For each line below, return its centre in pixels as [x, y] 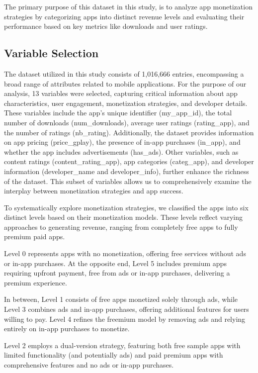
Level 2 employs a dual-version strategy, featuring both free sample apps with [122, 345]
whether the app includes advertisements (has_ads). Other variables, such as [121, 151]
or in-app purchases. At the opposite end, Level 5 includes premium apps [115, 263]
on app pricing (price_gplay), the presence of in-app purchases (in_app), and [122, 142]
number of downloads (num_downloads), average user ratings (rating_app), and [127, 122]
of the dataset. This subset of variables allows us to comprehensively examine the [128, 181]
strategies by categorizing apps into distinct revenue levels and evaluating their [124, 16]
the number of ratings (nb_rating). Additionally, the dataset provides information [129, 132]
